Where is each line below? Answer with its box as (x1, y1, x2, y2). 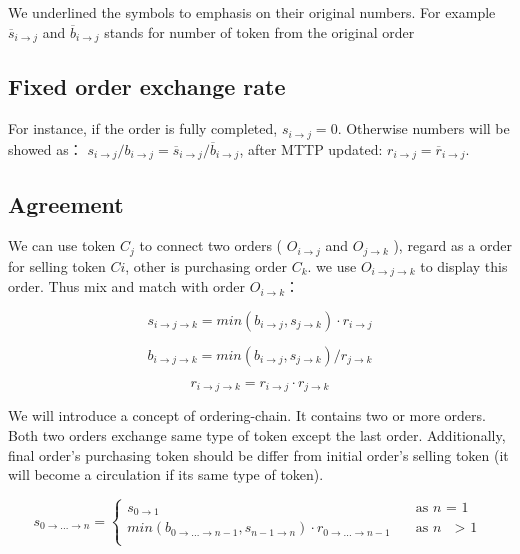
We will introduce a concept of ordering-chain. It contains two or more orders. (8, 405, 486, 426)
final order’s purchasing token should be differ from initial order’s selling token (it (8, 444, 509, 465)
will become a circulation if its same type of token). (8, 464, 324, 485)
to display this (420, 255, 508, 276)
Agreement (8, 188, 124, 219)
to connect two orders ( (139, 235, 283, 256)
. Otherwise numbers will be (337, 118, 510, 139)
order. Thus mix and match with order (8, 276, 246, 297)
